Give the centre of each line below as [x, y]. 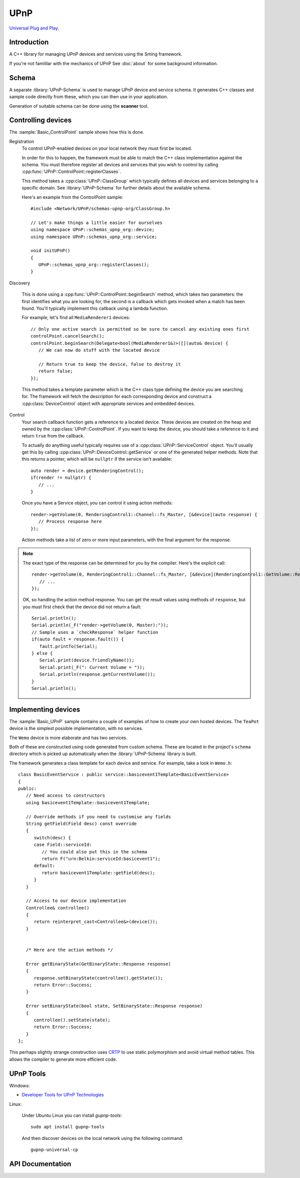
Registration [22, 141]
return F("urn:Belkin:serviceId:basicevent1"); [101, 859]
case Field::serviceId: [63, 845]
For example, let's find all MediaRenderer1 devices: [76, 318]
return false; [55, 371]
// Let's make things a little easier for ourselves [96, 222]
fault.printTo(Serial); [68, 646]
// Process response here [70, 522]
